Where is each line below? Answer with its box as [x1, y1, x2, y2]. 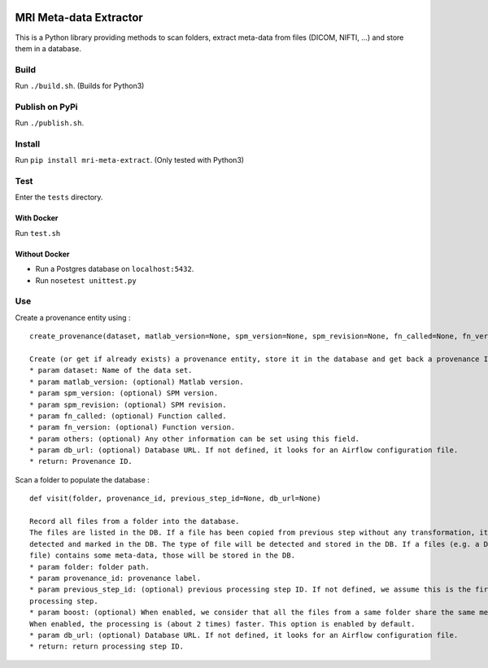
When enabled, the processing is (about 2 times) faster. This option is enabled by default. [29, 619, 416, 628]
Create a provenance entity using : [15, 312, 131, 322]
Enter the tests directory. [15, 192, 103, 203]
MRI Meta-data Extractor [15, 11, 144, 24]
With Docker [15, 213, 59, 223]
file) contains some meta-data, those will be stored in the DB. [29, 551, 296, 561]
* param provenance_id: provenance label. [29, 574, 202, 583]
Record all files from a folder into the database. [29, 517, 240, 526]
